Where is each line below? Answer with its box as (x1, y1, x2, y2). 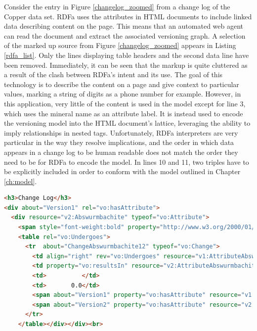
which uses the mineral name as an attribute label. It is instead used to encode (4, 108, 243, 118)
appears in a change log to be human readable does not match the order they (4, 146, 238, 157)
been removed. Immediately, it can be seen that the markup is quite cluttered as (4, 59, 248, 70)
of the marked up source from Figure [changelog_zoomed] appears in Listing (4, 40, 236, 50)
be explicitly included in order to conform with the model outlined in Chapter (4, 166, 241, 177)
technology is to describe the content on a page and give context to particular (4, 79, 239, 89)
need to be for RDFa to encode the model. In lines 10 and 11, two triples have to (4, 156, 249, 167)
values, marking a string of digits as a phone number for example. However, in (4, 89, 241, 99)
